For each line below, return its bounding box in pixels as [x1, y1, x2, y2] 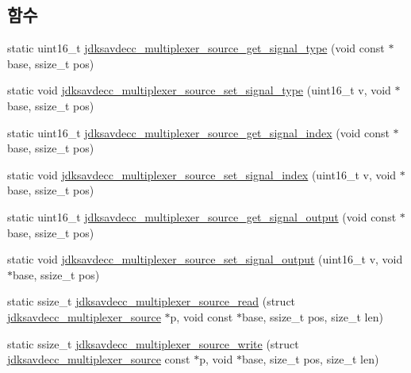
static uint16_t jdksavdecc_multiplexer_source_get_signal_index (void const [7, 124, 390, 140]
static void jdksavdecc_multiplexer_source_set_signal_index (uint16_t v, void [7, 166, 397, 183]
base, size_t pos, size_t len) [241, 351, 379, 367]
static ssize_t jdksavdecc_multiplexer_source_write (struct [7, 335, 299, 352]
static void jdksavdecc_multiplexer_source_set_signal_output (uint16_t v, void [7, 251, 403, 267]
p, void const [170, 308, 233, 325]
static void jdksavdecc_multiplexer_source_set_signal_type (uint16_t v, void [7, 82, 391, 98]
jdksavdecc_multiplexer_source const [7, 351, 190, 367]
